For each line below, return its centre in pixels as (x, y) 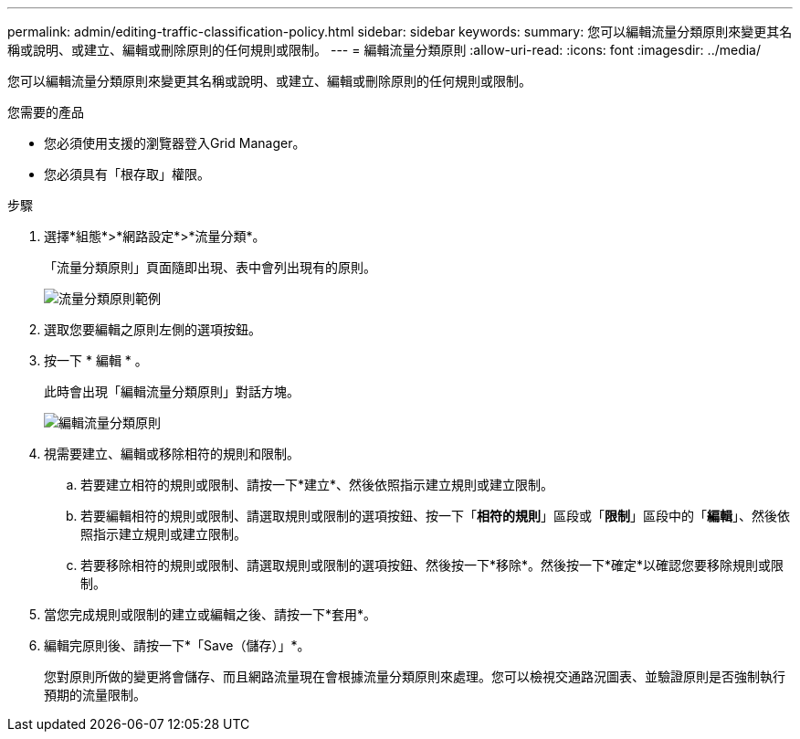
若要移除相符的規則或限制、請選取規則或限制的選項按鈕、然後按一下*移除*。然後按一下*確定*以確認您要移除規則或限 (432, 565)
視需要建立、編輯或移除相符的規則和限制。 (172, 454)
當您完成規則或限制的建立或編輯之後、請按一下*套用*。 (211, 614)
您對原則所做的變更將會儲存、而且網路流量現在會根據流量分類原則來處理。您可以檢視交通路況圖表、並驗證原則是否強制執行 (415, 676)
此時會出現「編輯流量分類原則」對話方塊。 (172, 391)
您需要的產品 (46, 112)
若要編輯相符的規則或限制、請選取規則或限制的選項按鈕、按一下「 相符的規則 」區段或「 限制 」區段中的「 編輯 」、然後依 (435, 516)
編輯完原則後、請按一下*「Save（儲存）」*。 (177, 645)
